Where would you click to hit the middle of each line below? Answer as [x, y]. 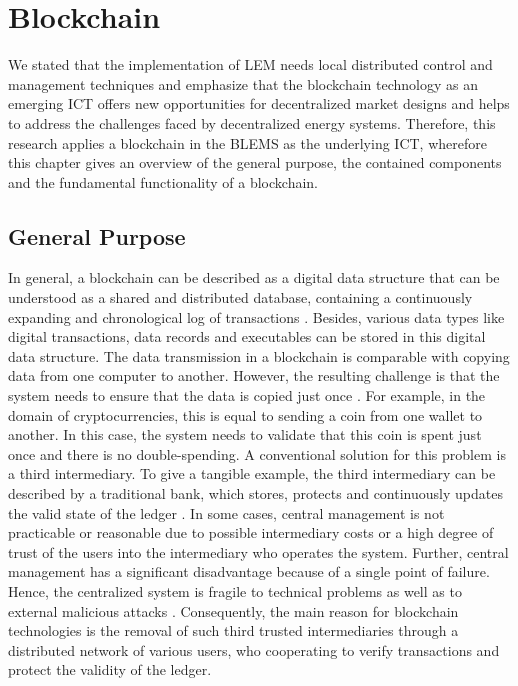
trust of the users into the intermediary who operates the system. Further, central [258, 551]
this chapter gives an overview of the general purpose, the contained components [255, 162]
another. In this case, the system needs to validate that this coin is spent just [245, 434]
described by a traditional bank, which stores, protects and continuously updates [255, 493]
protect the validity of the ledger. [110, 669]
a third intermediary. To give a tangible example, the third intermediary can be [252, 473]
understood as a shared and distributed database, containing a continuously [240, 297]
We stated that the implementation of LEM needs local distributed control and [250, 64]
